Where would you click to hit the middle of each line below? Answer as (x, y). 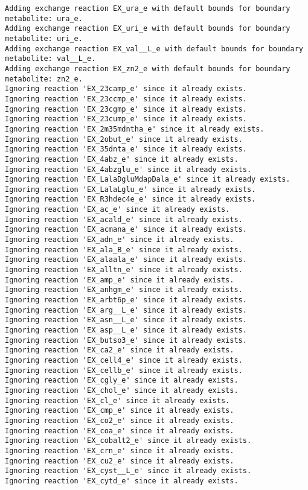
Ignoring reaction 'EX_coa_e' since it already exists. (120, 431)
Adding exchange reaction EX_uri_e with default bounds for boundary (148, 29)
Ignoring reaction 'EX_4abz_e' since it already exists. (122, 159)
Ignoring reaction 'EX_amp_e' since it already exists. (120, 280)
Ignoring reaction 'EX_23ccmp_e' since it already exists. (126, 99)
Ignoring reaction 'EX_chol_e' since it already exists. (122, 390)
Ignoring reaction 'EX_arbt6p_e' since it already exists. (126, 300)
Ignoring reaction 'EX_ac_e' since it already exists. (117, 210)
